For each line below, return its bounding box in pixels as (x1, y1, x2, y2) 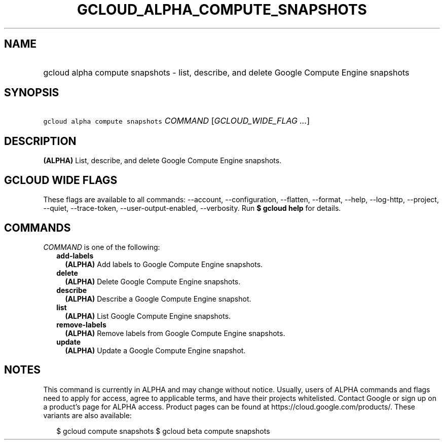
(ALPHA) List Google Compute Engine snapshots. (65, 311, 231, 320)
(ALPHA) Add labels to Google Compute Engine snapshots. (65, 260, 263, 269)
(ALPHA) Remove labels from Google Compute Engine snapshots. (65, 328, 285, 338)
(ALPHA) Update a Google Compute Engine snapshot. (65, 346, 246, 355)
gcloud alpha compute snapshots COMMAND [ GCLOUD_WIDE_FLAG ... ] (43, 116, 310, 126)
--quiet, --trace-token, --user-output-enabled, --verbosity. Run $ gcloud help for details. (43, 204, 341, 213)
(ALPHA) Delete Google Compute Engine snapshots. (65, 277, 241, 286)
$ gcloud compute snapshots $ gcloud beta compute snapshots (56, 426, 270, 435)
